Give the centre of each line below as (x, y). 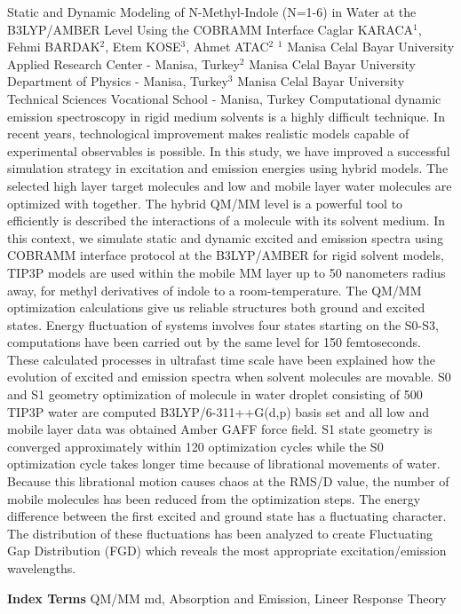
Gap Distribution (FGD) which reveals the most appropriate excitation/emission (227, 551)
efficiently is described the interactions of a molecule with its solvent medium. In (227, 220)
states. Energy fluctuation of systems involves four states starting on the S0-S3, (223, 324)
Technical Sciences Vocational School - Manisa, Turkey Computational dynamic (224, 98)
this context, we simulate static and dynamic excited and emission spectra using (225, 237)
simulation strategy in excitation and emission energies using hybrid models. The (228, 168)
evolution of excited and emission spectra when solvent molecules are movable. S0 (229, 377)
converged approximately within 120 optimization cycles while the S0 (195, 446)
